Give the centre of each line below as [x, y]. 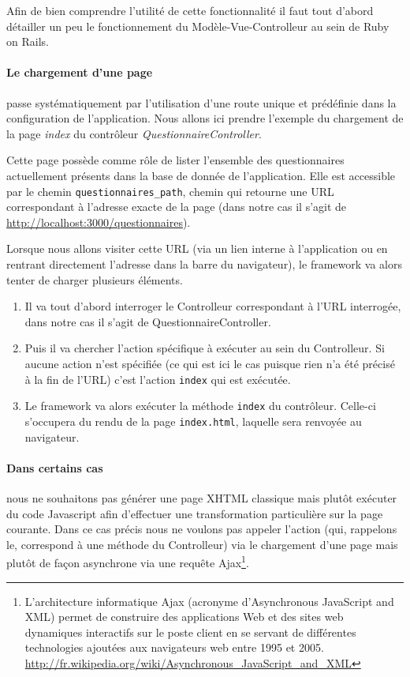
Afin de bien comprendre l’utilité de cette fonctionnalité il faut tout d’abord [190, 10]
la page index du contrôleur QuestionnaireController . [134, 133]
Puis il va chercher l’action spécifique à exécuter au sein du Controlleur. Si [205, 348]
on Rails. [28, 41]
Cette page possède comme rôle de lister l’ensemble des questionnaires [175, 160]
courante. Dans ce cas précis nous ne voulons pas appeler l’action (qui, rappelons [202, 529]
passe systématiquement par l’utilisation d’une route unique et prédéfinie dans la [201, 102]
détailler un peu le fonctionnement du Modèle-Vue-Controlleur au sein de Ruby [198, 26]
